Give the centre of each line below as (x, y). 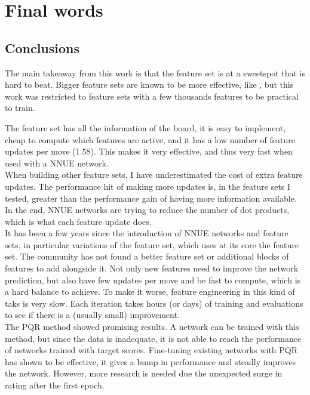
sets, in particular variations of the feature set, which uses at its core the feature (152, 244)
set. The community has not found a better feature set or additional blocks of (147, 256)
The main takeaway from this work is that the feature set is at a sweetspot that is (155, 72)
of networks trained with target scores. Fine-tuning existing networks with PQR (151, 350)
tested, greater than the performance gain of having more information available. (151, 198)
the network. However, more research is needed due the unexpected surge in (144, 373)
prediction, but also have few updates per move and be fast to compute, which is (153, 280)
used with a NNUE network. (57, 163)
